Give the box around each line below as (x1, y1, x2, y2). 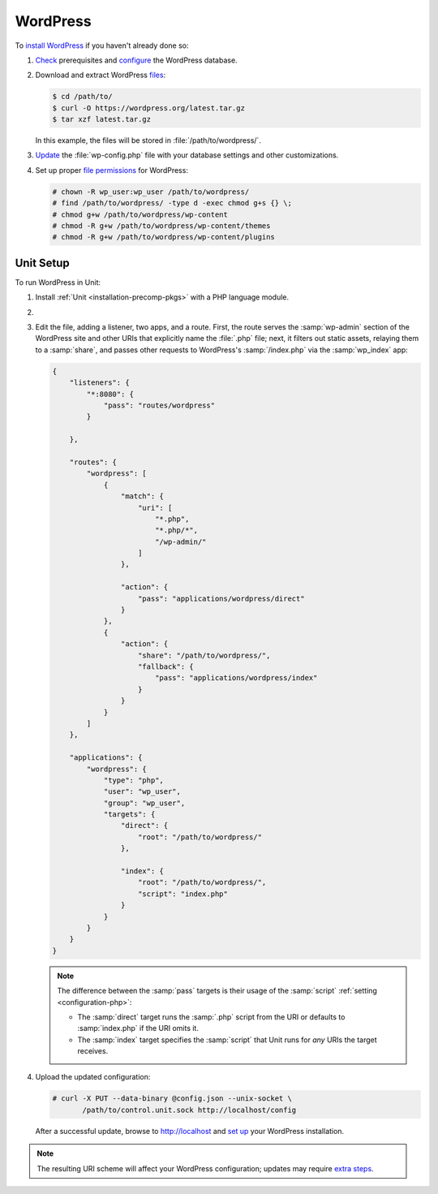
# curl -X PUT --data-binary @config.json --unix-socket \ (52, 1094, 292, 1103)
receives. (77, 1046, 109, 1056)
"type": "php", (103, 775, 164, 785)
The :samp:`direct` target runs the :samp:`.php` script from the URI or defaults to (77, 1011, 346, 1022)
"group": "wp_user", (103, 798, 186, 808)
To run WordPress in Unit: (15, 277, 101, 287)
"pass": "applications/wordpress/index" (154, 674, 318, 683)
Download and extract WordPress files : (35, 70, 166, 80)
